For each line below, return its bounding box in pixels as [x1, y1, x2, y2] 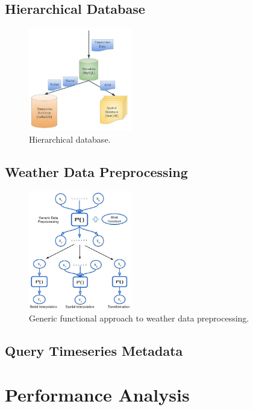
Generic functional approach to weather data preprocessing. [29, 311, 249, 324]
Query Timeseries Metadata [5, 341, 183, 359]
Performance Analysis [5, 382, 190, 407]
